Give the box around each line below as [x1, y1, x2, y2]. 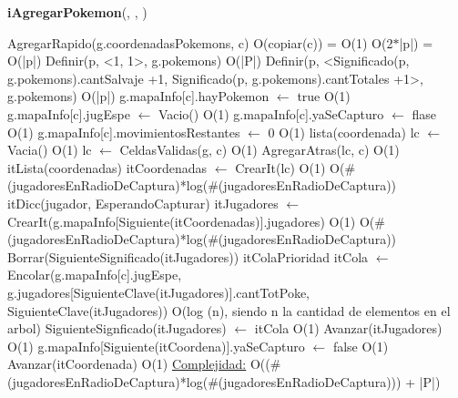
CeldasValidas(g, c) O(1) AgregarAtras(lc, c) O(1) [119, 140, 400, 159]
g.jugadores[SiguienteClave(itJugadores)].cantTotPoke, [7, 282, 310, 301]
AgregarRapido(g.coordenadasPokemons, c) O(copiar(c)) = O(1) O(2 [7, 33, 393, 52]
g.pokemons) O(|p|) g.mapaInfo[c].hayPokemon [7, 87, 270, 106]
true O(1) [297, 87, 351, 106]
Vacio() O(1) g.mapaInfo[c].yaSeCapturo [158, 104, 384, 123]
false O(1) [332, 336, 389, 355]
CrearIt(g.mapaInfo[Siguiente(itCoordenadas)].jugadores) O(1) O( [7, 211, 375, 230]
